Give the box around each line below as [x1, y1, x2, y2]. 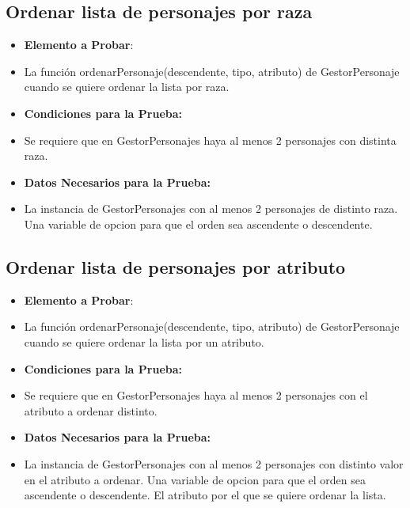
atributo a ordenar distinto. [24, 402, 158, 419]
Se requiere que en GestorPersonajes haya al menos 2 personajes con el [24, 387, 368, 404]
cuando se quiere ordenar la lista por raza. [24, 78, 230, 95]
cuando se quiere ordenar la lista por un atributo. [24, 333, 264, 350]
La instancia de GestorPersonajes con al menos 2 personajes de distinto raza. [24, 200, 398, 217]
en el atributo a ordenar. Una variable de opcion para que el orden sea [24, 471, 366, 487]
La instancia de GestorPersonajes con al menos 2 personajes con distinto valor [24, 455, 404, 472]
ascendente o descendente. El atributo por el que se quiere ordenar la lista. [24, 487, 386, 503]
